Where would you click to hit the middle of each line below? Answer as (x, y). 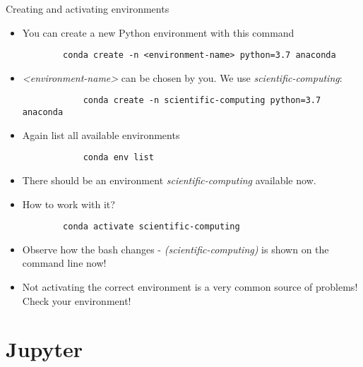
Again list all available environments (101, 134)
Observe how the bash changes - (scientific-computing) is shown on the (175, 249)
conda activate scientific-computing (151, 227)
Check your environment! (77, 300)
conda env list (118, 158)
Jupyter (44, 349)
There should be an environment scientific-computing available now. (169, 180)
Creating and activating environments (88, 8)
